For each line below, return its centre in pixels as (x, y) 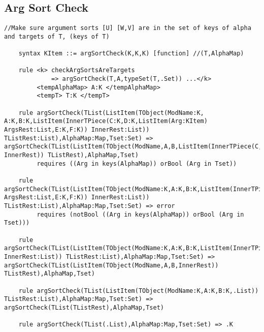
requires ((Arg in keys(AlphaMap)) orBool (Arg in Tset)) (137, 163)
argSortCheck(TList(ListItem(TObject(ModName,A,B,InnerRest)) (111, 265)
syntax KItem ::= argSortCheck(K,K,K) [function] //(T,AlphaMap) (131, 54)
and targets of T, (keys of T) (57, 36)
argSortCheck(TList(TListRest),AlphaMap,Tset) (84, 307)
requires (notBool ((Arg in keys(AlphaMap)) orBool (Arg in (140, 214)
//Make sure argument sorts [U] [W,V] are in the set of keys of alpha (128, 28)
